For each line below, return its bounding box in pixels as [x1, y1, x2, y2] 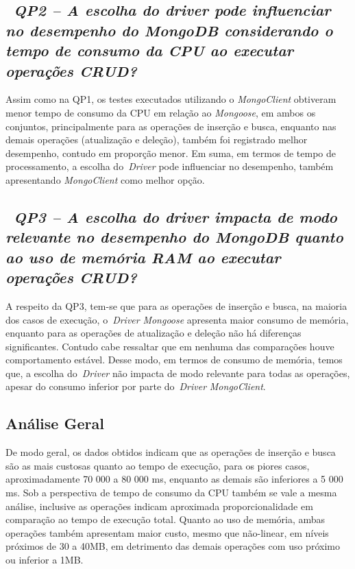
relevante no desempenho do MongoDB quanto [5, 226, 343, 247]
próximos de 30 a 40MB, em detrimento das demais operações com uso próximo [5, 539, 340, 553]
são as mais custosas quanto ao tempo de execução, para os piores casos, [5, 458, 310, 472]
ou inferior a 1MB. [5, 553, 84, 567]
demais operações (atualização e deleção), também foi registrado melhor [5, 132, 308, 147]
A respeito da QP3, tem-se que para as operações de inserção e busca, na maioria [5, 298, 347, 313]
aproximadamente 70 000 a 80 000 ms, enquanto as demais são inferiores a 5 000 [5, 472, 343, 486]
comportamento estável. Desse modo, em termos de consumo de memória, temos [5, 352, 343, 367]
